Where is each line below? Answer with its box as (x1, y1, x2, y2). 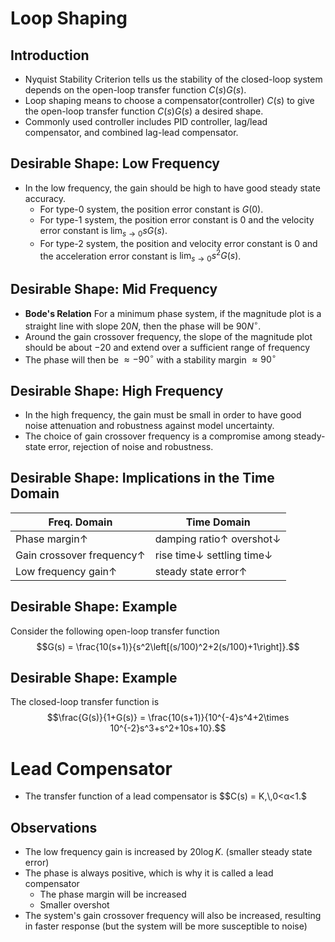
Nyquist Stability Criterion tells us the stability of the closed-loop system (24, 73, 323, 85)
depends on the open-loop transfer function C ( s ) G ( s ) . (24, 84, 247, 96)
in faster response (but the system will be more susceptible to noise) (24, 920, 308, 932)
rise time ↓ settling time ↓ (154, 548, 273, 562)
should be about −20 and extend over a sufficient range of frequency (24, 341, 311, 353)
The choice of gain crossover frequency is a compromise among (24, 430, 292, 442)
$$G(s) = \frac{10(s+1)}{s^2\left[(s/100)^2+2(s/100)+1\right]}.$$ (36, 640, 300, 652)
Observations (10, 819, 98, 836)
